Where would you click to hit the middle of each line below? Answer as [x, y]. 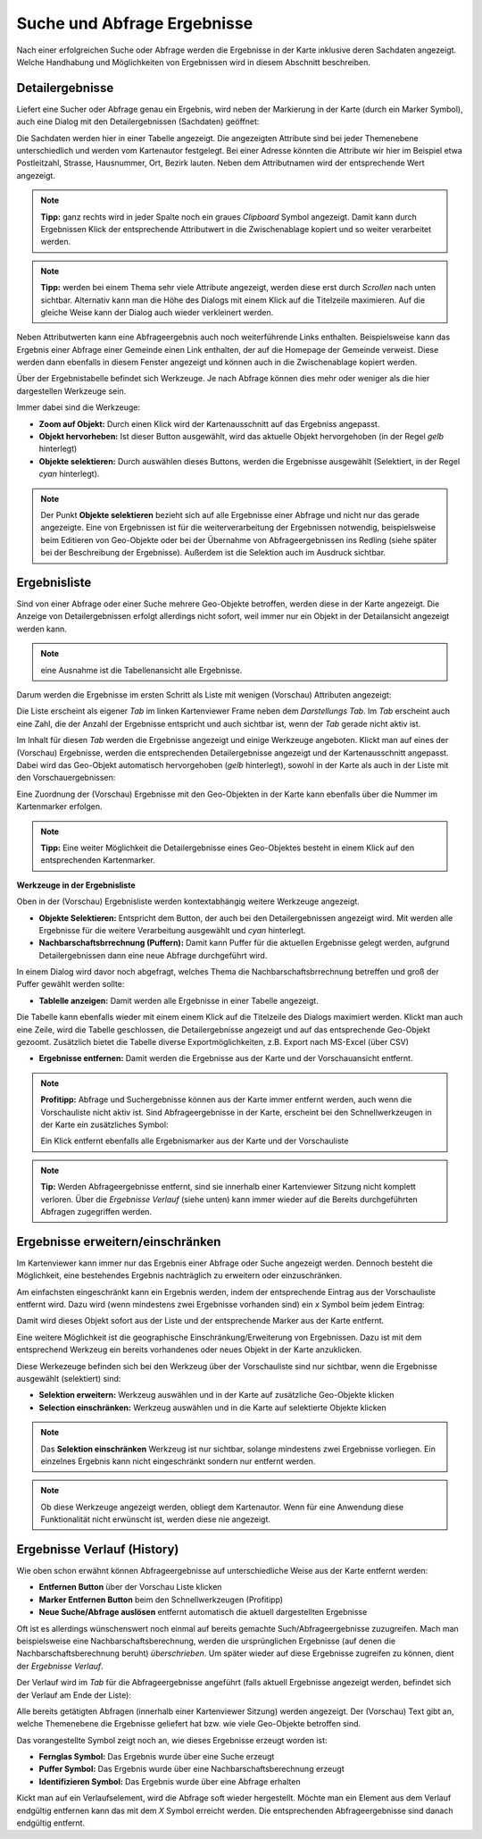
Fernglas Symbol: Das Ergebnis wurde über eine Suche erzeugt [157, 1757]
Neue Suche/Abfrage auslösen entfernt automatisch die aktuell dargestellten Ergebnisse [203, 1612]
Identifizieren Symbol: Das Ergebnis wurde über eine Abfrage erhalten [170, 1781]
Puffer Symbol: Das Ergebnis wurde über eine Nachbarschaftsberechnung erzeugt [191, 1769]
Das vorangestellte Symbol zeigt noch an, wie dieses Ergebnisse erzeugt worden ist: [172, 1740]
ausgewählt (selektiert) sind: [69, 1378]
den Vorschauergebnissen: [66, 778]
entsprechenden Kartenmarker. [98, 860]
